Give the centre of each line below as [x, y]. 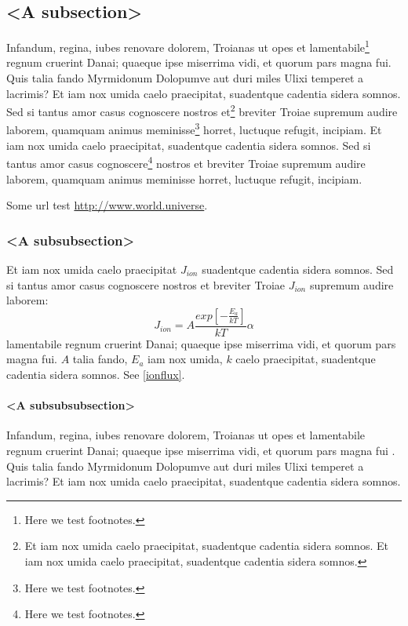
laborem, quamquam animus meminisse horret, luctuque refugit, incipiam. [184, 178]
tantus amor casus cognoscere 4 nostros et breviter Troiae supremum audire [186, 162]
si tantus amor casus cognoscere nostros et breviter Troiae [146, 284]
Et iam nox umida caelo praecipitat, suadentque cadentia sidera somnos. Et [206, 546]
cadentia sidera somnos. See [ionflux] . [96, 374]
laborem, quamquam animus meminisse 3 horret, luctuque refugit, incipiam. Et [194, 129]
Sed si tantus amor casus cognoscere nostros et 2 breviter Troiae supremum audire [202, 110]
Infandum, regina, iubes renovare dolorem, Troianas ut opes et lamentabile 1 [188, 46]
